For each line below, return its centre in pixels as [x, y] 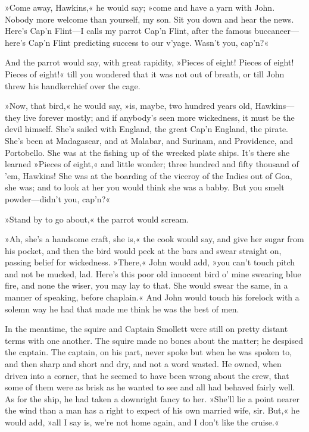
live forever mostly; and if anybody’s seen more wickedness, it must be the [159, 117]
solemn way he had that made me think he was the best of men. [122, 309]
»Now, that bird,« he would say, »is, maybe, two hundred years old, [129, 106]
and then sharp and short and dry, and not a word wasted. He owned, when [143, 364]
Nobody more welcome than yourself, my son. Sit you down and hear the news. [149, 19]
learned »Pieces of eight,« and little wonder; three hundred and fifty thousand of [152, 164]
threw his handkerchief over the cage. [73, 85]
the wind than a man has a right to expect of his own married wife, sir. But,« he [152, 410]
